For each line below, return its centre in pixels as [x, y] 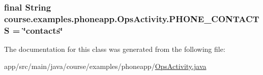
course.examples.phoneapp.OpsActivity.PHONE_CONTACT [132, 18]
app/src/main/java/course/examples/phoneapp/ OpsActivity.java [105, 66]
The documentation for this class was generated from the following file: [115, 49]
